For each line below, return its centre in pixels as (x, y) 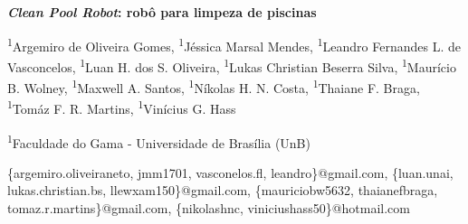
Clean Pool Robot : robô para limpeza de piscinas (162, 12)
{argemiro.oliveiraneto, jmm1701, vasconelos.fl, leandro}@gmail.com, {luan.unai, (230, 172)
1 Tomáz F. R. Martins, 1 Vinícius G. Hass (122, 107)
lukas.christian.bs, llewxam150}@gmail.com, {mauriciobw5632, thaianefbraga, (223, 190)
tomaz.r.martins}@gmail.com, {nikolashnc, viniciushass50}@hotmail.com (209, 208)
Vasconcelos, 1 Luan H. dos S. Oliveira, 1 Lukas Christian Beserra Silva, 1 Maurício (232, 65)
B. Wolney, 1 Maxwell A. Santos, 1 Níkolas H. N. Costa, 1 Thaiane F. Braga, (214, 86)
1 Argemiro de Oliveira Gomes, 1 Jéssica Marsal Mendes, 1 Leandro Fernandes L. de (234, 44)
